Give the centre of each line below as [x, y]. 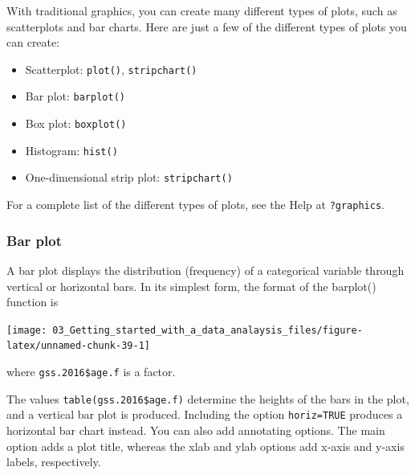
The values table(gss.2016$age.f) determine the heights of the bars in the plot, [208, 398]
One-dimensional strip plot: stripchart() [129, 177]
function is [33, 302]
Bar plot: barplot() [75, 96]
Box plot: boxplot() [76, 123]
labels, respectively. [54, 462]
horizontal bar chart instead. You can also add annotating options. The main [196, 430]
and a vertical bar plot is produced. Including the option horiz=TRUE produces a [205, 414]
